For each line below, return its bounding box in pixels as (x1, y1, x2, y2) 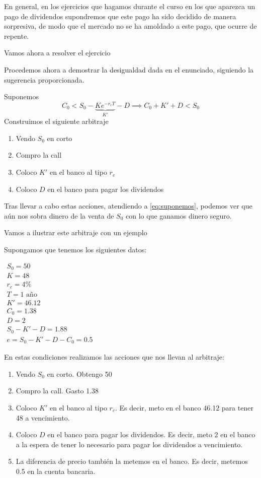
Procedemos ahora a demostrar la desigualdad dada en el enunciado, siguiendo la (4, 64, 254, 75)
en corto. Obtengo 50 (47, 368, 112, 379)
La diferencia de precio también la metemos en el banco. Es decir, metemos (16, 456, 248, 466)
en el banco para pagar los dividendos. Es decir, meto (47, 429, 212, 440)
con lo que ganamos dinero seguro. (126, 210, 232, 221)
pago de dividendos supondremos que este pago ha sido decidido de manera (4, 11, 236, 21)
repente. (4, 30, 29, 41)
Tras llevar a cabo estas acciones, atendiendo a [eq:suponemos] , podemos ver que (4, 200, 252, 211)
